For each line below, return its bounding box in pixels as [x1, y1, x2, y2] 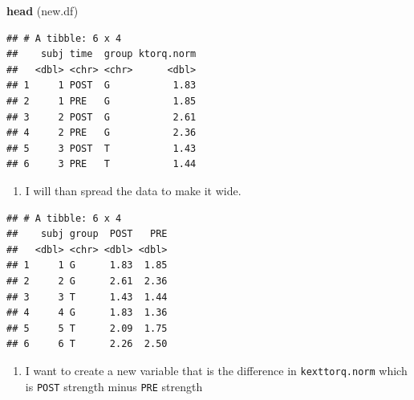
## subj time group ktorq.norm [6, 48, 197, 60]
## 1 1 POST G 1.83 [6, 80, 197, 92]
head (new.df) [6, 2, 79, 18]
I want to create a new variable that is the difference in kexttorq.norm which [25, 361, 408, 378]
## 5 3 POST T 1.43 [6, 142, 197, 154]
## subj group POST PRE [6, 228, 168, 240]
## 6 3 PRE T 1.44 [6, 158, 197, 170]
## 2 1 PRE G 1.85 [6, 95, 197, 107]
